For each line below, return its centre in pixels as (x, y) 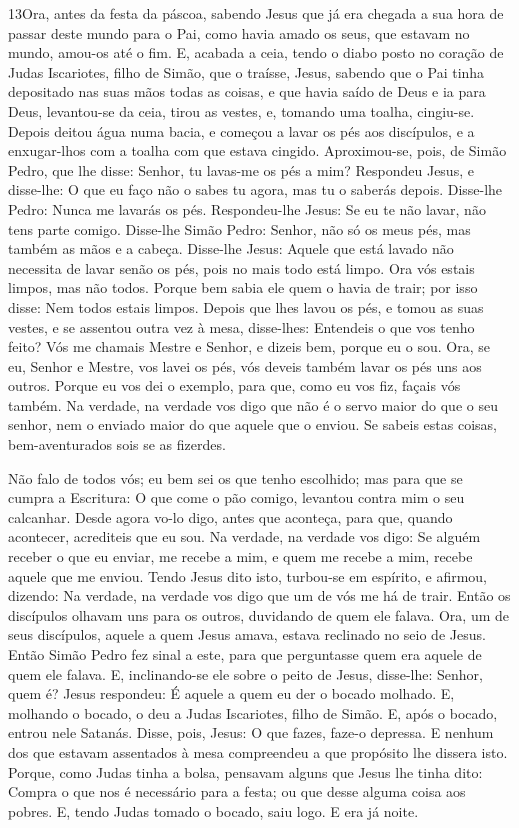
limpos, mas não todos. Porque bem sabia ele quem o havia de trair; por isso (243, 287)
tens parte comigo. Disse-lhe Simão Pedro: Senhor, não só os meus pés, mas (239, 228)
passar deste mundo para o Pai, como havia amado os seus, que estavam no (239, 32)
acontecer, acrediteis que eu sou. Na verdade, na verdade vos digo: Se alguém (244, 536)
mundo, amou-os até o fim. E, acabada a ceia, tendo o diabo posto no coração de (256, 52)
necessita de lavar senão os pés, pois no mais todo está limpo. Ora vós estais (241, 267)
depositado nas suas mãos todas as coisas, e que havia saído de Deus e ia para (247, 91)
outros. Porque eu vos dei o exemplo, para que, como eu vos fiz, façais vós (234, 385)
